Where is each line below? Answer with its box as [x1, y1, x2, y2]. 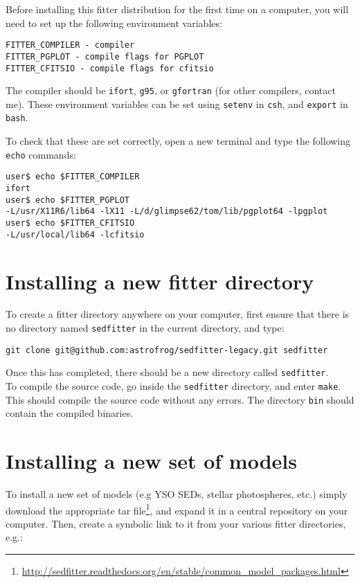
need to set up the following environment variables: [6, 15, 222, 30]
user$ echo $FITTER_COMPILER [6, 172, 140, 182]
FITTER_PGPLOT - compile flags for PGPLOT [6, 51, 204, 62]
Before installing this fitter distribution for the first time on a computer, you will [6, 2, 349, 16]
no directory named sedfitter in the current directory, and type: [6, 321, 285, 335]
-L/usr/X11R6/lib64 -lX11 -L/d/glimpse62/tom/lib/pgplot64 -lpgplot [6, 206, 328, 217]
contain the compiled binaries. [6, 406, 134, 420]
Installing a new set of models [6, 447, 297, 475]
